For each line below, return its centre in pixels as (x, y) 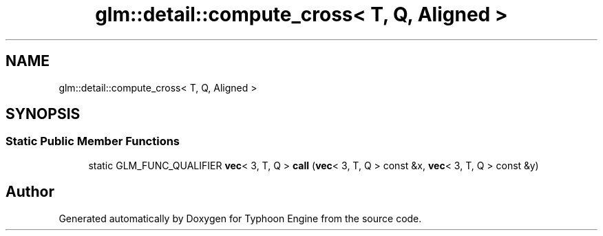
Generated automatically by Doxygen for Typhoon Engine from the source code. (240, 218)
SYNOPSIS (43, 114)
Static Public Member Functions (93, 141)
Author (30, 192)
